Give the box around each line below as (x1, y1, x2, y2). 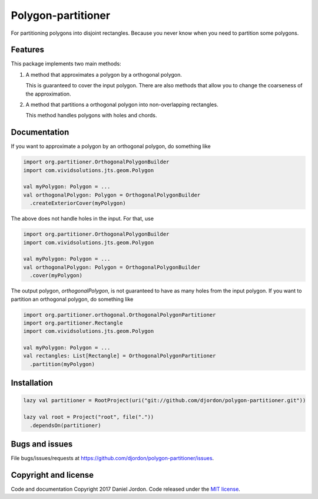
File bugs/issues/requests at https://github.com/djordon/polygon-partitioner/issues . (11, 455, 214, 462)
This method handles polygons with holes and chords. (25, 112, 157, 119)
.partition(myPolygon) (29, 360, 95, 367)
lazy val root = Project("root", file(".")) (23, 413, 154, 421)
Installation (11, 378, 53, 388)
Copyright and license (11, 470, 94, 480)
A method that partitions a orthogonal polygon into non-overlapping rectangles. (25, 101, 218, 109)
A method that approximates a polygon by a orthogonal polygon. (25, 71, 183, 78)
